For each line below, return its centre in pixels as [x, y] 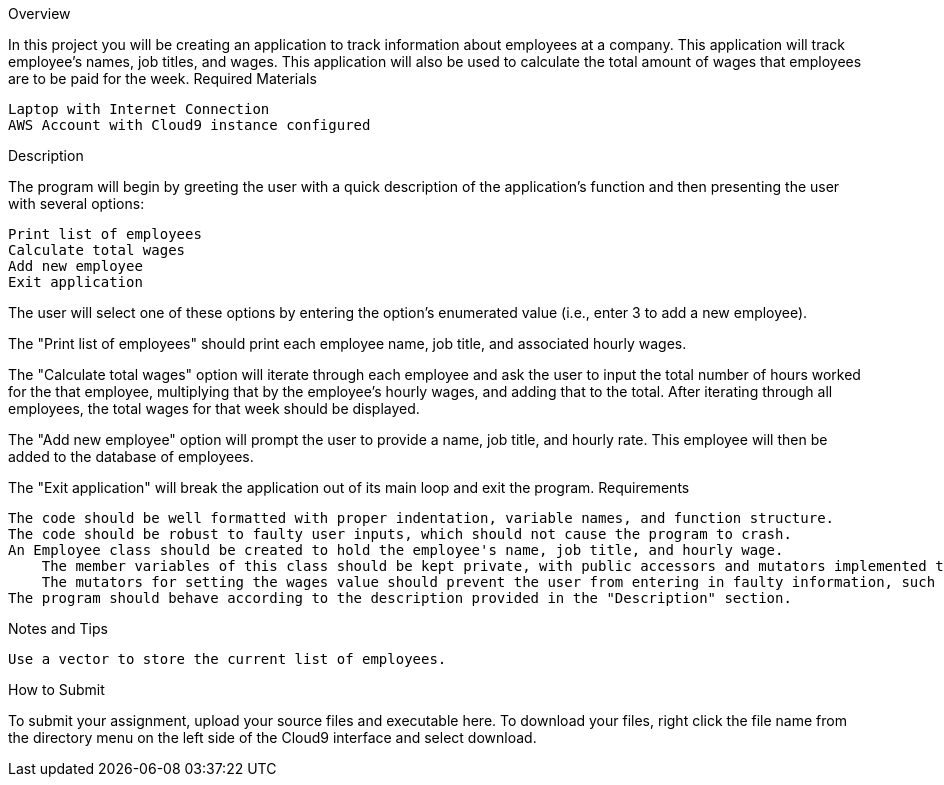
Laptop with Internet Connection [139, 109]
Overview [39, 13]
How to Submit [56, 689]
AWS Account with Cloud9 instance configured [189, 125]
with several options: [76, 203]
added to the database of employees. [131, 456]
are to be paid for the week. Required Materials [162, 78]
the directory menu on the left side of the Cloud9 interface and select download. [272, 737]
